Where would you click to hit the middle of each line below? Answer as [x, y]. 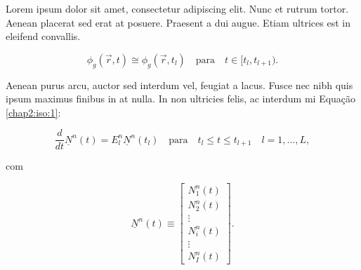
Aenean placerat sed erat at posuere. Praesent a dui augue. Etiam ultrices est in [178, 22]
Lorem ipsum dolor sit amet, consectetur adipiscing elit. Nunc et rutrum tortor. [177, 8]
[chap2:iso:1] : [33, 112]
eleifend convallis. [43, 36]
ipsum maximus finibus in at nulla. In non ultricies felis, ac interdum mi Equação [181, 99]
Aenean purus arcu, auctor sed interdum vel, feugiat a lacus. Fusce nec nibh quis [179, 85]
